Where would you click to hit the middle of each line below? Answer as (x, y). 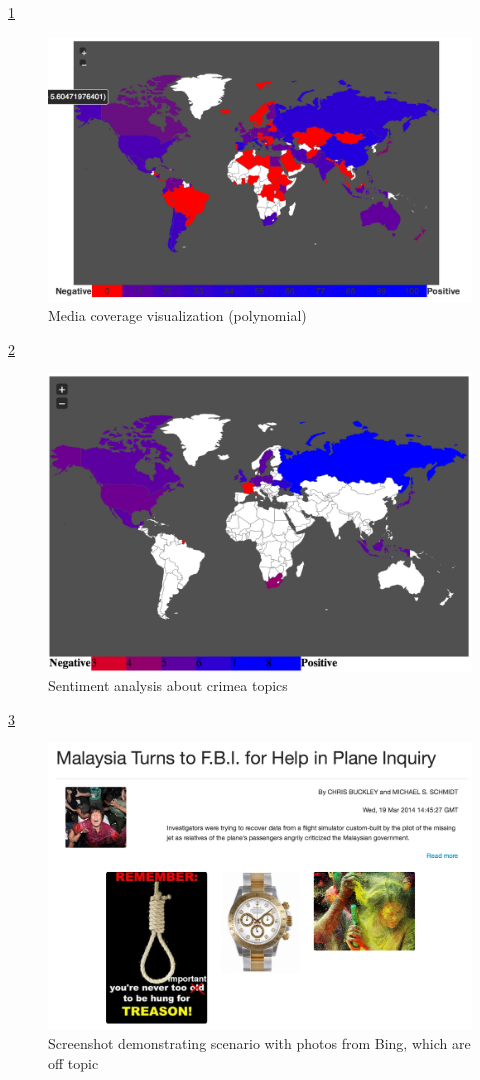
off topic (73, 1062)
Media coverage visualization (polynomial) (177, 315)
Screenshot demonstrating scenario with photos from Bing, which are (259, 1042)
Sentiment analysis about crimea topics (168, 685)
